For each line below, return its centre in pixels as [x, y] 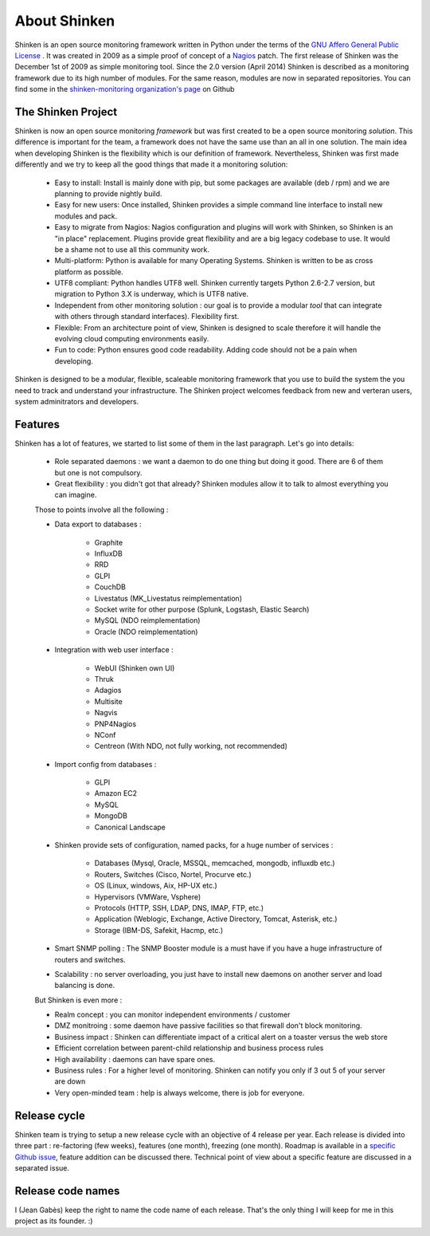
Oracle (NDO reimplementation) [146, 632]
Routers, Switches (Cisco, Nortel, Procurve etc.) [173, 874]
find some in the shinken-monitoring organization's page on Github [125, 89]
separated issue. [42, 1167]
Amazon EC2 [116, 793]
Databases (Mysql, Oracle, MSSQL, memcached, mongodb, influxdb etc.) [215, 863]
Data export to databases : [98, 524]
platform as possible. [89, 272]
